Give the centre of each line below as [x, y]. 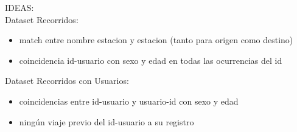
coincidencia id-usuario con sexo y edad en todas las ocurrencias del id [151, 60]
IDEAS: [19, 7]
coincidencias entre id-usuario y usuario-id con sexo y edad [129, 101]
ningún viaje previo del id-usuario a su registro [107, 121]
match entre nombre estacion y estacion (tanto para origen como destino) [156, 40]
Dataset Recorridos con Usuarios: [67, 81]
